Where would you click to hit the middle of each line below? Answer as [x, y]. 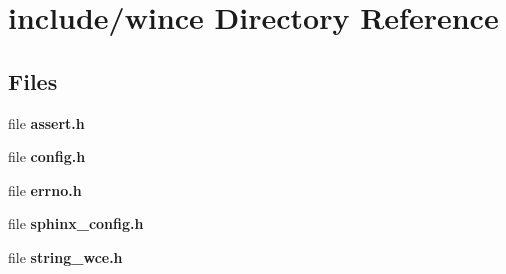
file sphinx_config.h [76, 223]
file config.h [47, 156]
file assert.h [46, 122]
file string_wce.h [65, 256]
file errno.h [45, 189]
